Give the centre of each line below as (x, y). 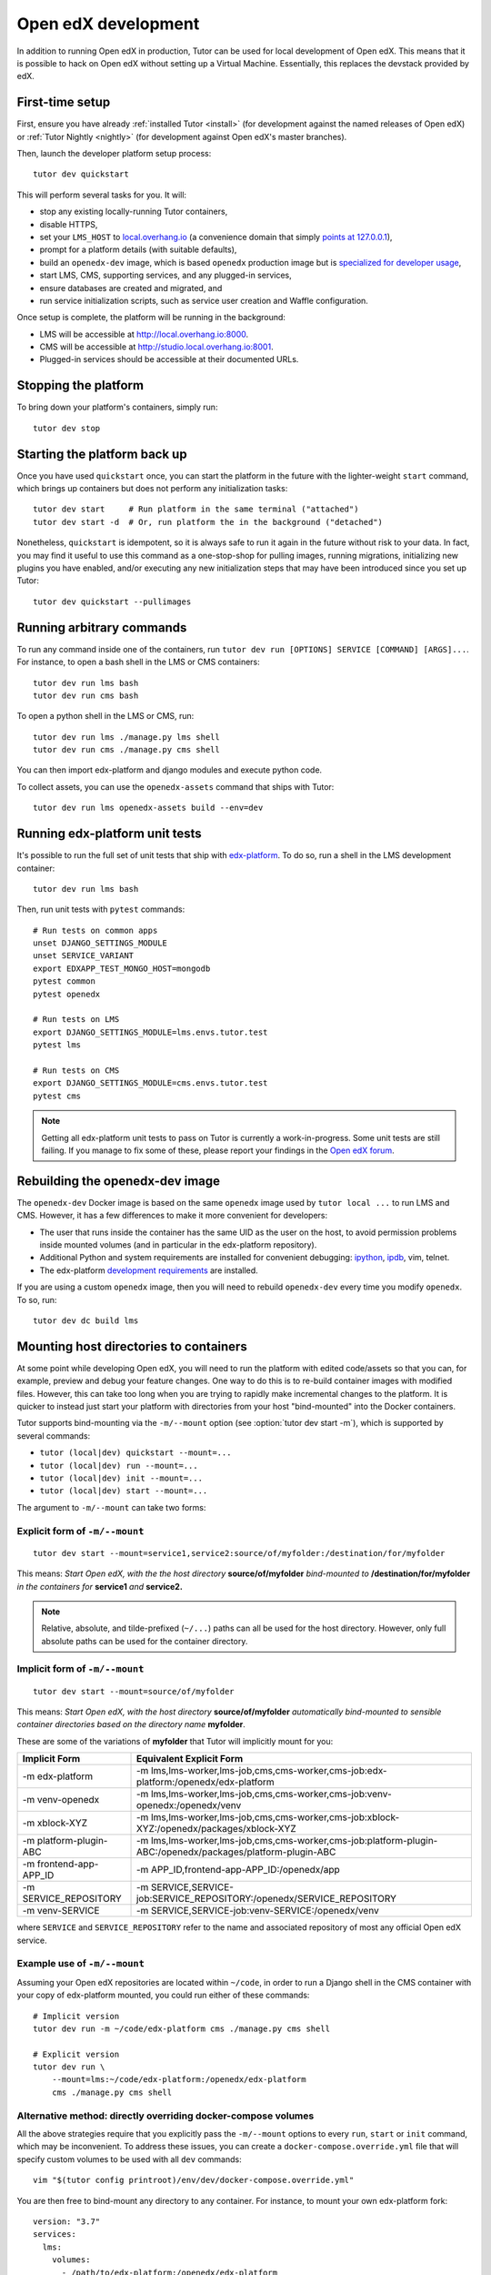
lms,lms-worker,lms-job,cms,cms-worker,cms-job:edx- (269, 1771)
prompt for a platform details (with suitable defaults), (138, 249)
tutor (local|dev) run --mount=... (119, 1466)
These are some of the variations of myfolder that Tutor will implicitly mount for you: (175, 1741)
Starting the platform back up (102, 454)
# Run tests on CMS (76, 1071)
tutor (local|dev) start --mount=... (124, 1491)
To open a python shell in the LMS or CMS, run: (105, 716)
